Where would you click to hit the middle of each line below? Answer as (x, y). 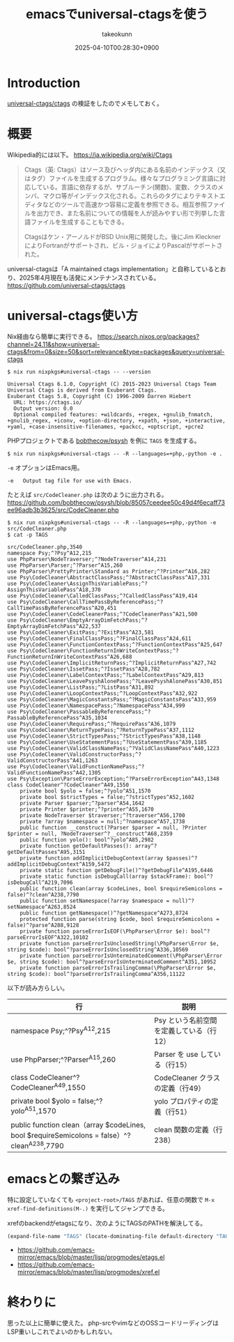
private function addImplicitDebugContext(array (92, 858)
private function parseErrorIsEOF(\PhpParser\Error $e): (104, 931)
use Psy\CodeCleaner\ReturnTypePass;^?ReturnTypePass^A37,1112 (101, 730)
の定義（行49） (180, 1088)
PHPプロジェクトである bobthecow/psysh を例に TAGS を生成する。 (104, 441)
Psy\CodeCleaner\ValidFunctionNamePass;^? (82, 767)
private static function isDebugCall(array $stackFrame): (106, 876)
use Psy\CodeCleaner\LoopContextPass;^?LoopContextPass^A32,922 (102, 693)
